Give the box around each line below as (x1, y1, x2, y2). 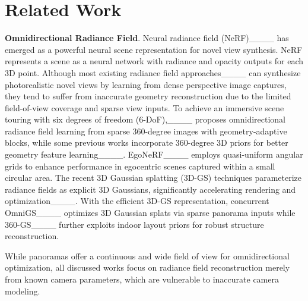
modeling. (5, 284, 40, 297)
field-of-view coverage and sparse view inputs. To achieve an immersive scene (5, 101, 284, 114)
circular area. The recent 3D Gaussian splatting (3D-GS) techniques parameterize (5, 171, 302, 184)
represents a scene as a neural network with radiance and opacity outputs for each (5, 55, 304, 67)
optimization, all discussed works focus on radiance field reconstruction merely (5, 261, 290, 274)
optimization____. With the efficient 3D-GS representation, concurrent (5, 195, 269, 207)
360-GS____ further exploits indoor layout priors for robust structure (5, 218, 264, 230)
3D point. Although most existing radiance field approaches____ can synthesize (5, 66, 301, 79)
